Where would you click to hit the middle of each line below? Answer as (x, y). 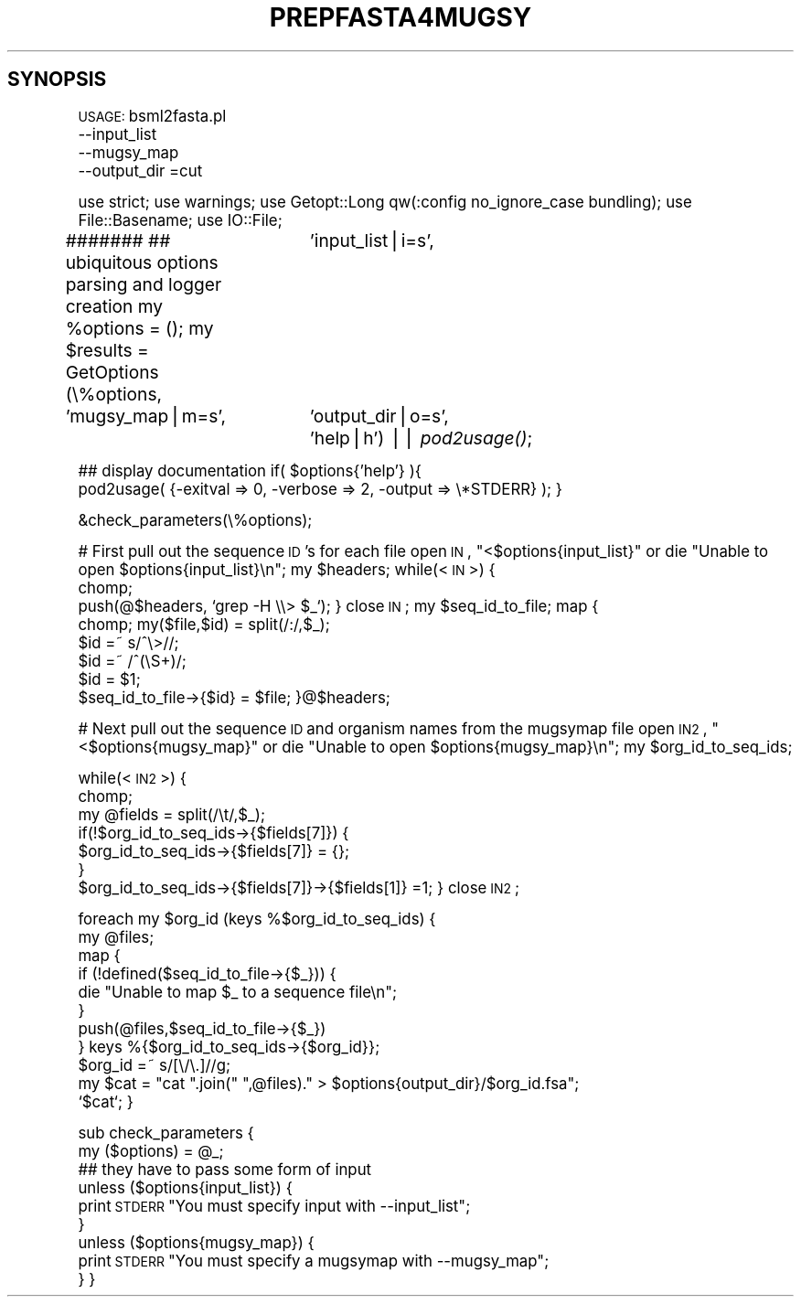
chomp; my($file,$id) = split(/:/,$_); (204, 624)
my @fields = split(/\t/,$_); (171, 814)
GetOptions (112, 372)
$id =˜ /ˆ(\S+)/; (132, 661)
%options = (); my (139, 328)
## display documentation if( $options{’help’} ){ (250, 470)
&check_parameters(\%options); (195, 520)
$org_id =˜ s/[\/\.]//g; (155, 1065)
